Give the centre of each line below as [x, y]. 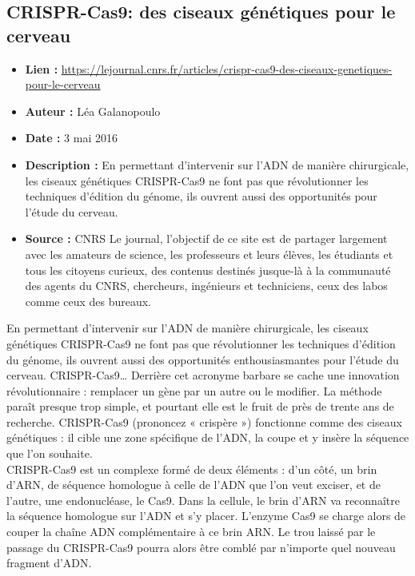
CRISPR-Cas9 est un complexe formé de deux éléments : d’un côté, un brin [192, 469]
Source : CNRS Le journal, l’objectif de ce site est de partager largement [206, 238]
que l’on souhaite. [50, 453]
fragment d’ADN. [49, 563]
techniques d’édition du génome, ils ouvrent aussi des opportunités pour [201, 196]
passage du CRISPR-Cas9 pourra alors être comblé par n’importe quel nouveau [201, 547]
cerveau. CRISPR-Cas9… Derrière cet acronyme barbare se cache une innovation [203, 375]
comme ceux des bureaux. [88, 301]
